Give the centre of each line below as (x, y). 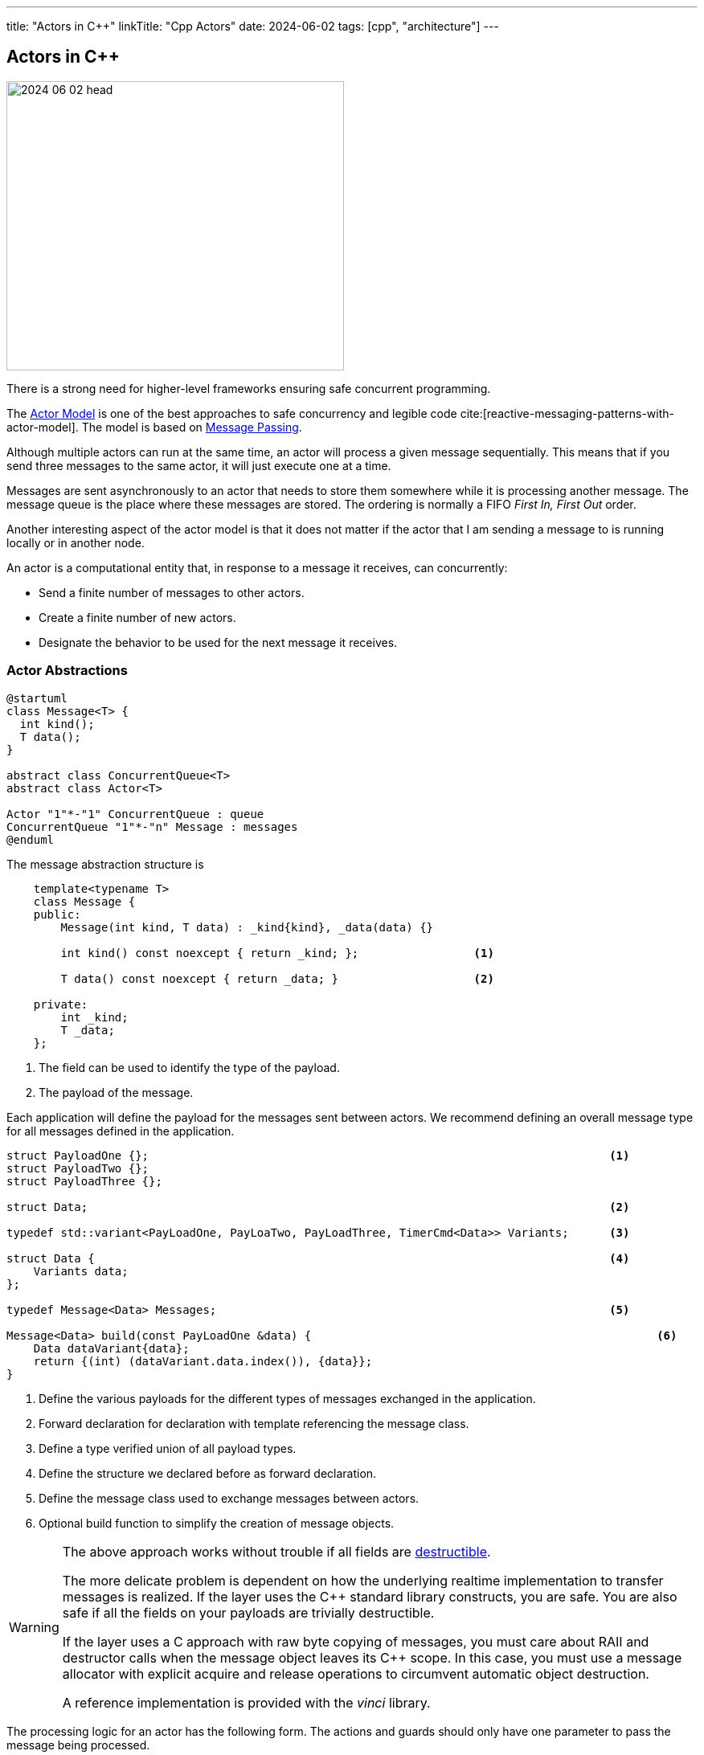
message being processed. (78, 1745)
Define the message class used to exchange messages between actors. (229, 1498)
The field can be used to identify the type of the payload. (189, 1067)
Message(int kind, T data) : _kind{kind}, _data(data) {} (247, 927)
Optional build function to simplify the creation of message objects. (217, 1523)
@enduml (31, 839)
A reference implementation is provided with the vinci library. (246, 1702)
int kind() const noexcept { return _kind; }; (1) (277, 953)
